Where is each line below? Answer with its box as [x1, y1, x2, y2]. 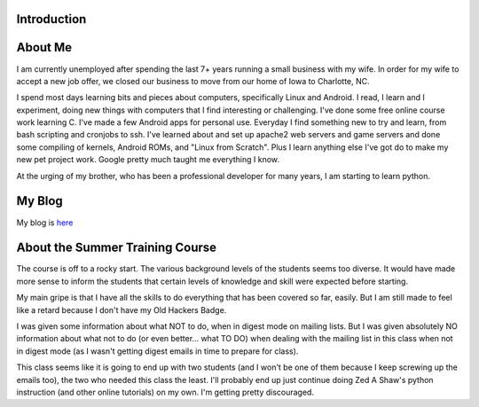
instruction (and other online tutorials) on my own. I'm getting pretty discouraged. [16, 387, 315, 397]
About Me [16, 40, 73, 55]
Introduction [16, 12, 87, 27]
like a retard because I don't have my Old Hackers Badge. [16, 304, 227, 315]
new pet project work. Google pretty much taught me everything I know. [16, 154, 279, 165]
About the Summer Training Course [16, 240, 217, 255]
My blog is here [16, 217, 74, 228]
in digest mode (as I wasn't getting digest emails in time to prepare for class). [16, 346, 299, 356]
